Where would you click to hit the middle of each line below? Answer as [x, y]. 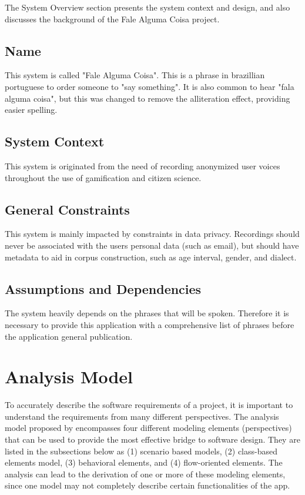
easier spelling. [31, 110]
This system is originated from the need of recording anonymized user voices [143, 165]
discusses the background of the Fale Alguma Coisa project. [112, 19]
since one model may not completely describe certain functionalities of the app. [148, 485]
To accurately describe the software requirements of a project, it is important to [149, 405]
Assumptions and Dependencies [103, 288]
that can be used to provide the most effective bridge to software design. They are [152, 439]
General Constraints [67, 209]
